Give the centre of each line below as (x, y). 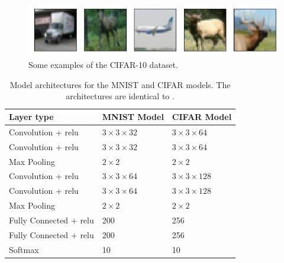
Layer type (31, 116)
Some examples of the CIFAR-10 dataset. (103, 65)
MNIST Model (133, 116)
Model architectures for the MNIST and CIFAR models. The (120, 84)
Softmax (24, 249)
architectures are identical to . (120, 96)
